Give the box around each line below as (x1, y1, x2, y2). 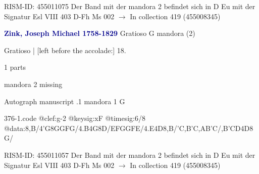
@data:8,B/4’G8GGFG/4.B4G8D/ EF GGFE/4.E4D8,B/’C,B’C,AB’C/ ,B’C (4, 122, 235, 133)
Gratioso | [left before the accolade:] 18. (4, 45, 126, 55)
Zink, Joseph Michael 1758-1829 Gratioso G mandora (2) (4, 28, 195, 38)
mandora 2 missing (4, 78, 63, 89)
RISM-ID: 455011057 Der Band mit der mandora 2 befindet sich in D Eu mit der (4, 149, 255, 160)
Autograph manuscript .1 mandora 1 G (4, 96, 125, 106)
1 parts (4, 62, 26, 72)
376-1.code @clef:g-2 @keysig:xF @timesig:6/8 (4, 113, 145, 123)
